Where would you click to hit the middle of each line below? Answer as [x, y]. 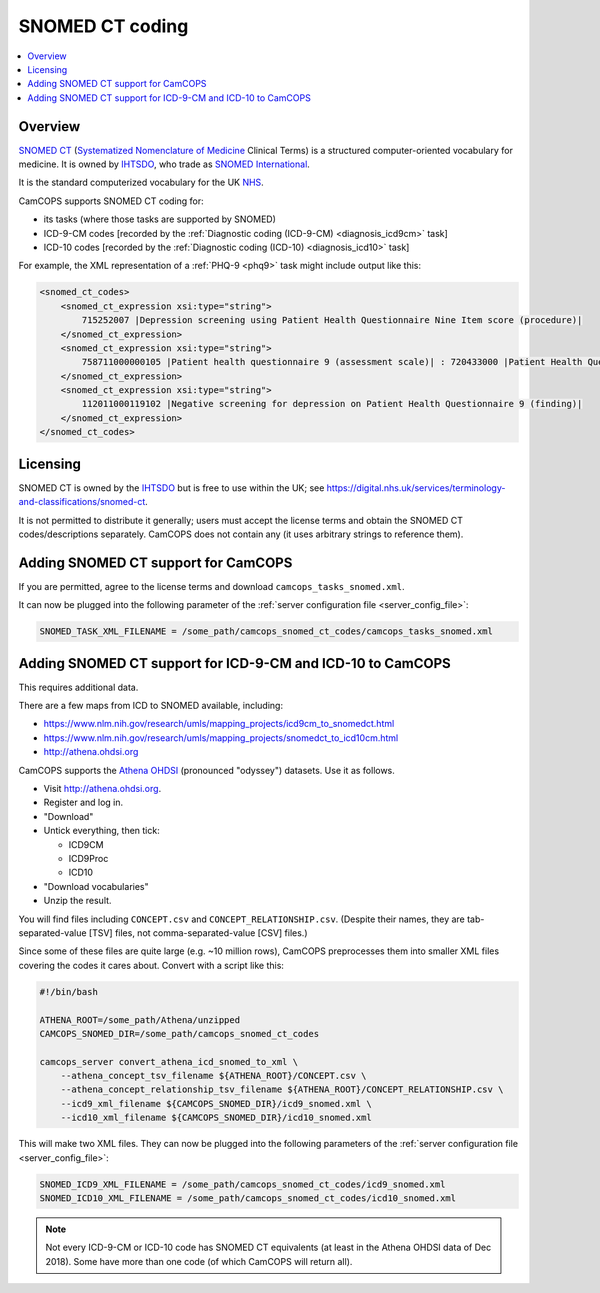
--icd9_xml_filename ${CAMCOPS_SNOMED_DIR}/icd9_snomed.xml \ [216, 1103]
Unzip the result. [77, 901]
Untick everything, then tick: [101, 831]
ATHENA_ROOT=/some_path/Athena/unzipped [139, 1019]
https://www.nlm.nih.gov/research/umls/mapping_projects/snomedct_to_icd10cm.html [221, 737]
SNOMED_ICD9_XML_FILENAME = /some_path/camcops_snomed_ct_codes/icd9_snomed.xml [242, 1184]
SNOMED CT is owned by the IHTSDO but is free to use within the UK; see [171, 487]
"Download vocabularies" [96, 886]
